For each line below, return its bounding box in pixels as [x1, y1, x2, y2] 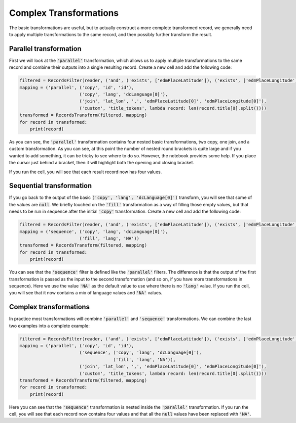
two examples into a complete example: [9, 323, 90, 329]
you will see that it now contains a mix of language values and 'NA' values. [9, 290, 163, 296]
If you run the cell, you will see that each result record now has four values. [9, 169, 162, 175]
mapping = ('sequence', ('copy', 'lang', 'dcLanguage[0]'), [19, 229, 168, 235]
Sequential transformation [9, 182, 92, 190]
